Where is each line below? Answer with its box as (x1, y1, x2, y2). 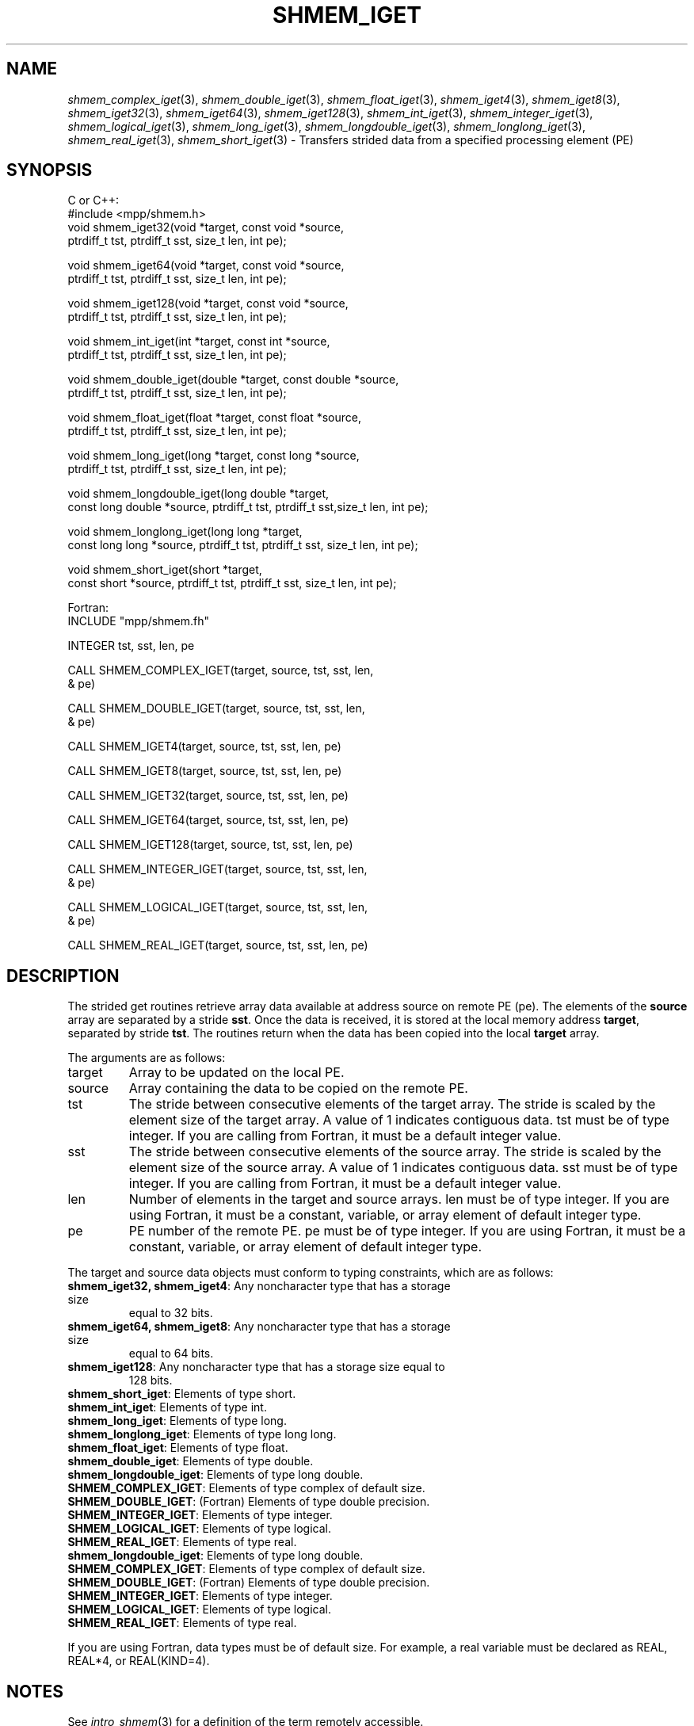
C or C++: (67, 193, 119, 208)
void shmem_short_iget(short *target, (67, 563, 262, 577)
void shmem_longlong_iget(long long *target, (67, 525, 303, 539)
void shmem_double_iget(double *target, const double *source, (67, 372, 399, 387)
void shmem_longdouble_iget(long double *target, (67, 487, 329, 501)
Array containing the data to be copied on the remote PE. (128, 1080, 468, 1097)
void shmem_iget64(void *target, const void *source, (67, 258, 345, 273)
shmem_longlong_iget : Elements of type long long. (67, 1427, 337, 1442)
